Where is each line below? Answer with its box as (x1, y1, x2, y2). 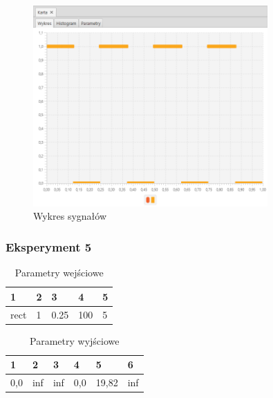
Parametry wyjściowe (30, 333, 120, 348)
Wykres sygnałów (33, 209, 107, 223)
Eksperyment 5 (6, 238, 92, 255)
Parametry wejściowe (15, 265, 104, 280)
